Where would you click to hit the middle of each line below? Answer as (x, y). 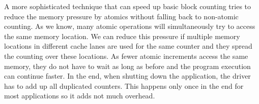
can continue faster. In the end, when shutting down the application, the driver (127, 76)
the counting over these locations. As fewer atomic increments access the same (126, 56)
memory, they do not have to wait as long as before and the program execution (127, 66)
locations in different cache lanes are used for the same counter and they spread (128, 46)
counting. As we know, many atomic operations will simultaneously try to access (130, 26)
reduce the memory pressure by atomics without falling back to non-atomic (121, 16)
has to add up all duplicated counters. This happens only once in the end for (124, 85)
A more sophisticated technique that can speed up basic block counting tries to (128, 6)
